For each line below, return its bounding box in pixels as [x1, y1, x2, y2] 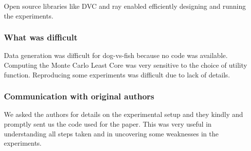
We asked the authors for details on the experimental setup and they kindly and [4, 109, 243, 119]
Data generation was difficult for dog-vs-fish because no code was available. [4, 50, 228, 60]
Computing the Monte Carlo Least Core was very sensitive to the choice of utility [4, 60, 247, 70]
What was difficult [4, 31, 78, 43]
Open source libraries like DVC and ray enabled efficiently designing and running [4, 1, 246, 11]
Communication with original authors [4, 90, 154, 102]
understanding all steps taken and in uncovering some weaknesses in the [4, 128, 219, 138]
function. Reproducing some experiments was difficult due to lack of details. [4, 69, 230, 79]
